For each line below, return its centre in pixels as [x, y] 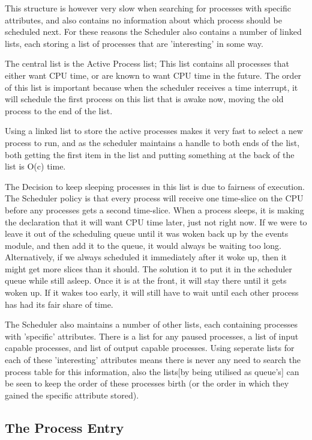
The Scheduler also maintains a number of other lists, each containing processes [151, 324]
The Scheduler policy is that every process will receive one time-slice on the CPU [154, 198]
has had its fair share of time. [59, 304]
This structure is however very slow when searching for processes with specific [148, 8]
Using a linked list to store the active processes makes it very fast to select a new [154, 131]
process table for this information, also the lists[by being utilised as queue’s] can [152, 371]
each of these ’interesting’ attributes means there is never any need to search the [153, 360]
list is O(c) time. [35, 166]
